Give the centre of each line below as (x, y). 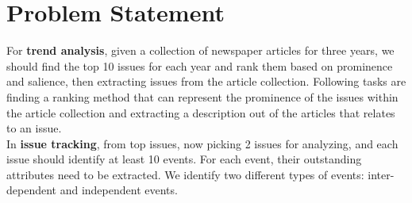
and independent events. (119, 190)
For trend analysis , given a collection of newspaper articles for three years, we (200, 50)
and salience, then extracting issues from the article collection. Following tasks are (206, 81)
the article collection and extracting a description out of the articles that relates (201, 112)
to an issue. (34, 128)
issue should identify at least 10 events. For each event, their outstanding (184, 159)
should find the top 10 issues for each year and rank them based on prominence (200, 65)
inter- (381, 174)
